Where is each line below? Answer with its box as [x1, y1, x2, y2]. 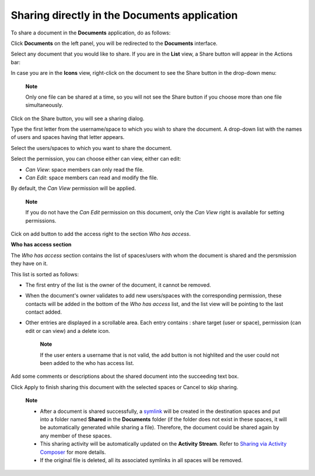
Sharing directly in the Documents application [10, 9, 238, 22]
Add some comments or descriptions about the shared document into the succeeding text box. [10, 373, 239, 380]
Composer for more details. [40, 449, 106, 456]
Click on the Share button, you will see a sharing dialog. [10, 114, 145, 122]
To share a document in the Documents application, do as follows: [10, 29, 171, 36]
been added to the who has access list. [40, 360, 134, 367]
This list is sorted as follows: [10, 270, 79, 277]
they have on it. [10, 260, 48, 267]
